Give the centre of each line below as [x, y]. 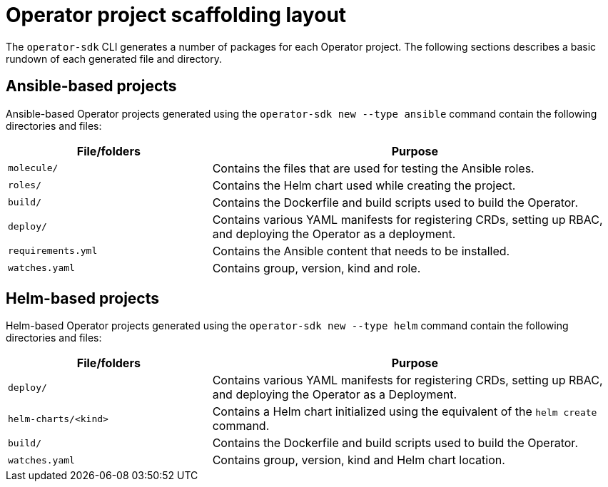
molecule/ [33, 168]
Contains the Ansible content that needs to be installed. [361, 251]
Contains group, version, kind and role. [316, 268]
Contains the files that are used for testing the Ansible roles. [373, 168]
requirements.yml [53, 251]
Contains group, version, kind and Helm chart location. [359, 460]
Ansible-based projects [91, 86]
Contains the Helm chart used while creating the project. [364, 185]
